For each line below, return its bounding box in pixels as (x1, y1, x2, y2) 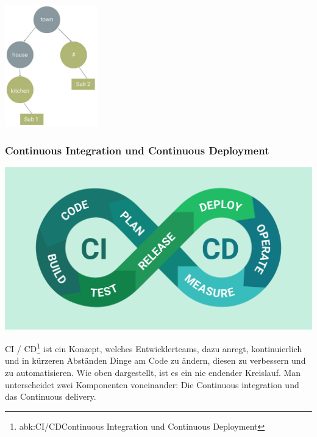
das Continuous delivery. (5, 390, 96, 403)
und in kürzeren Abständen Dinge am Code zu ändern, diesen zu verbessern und (5, 354, 306, 367)
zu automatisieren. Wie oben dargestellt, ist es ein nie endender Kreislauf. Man (5, 366, 301, 379)
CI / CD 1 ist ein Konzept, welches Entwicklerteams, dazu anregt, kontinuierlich (5, 341, 302, 355)
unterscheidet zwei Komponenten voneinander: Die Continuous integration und (5, 378, 299, 391)
